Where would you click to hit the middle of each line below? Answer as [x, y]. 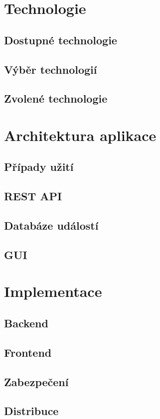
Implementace [53, 291]
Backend [26, 323]
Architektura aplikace [80, 135]
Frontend [28, 352]
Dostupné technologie [61, 40]
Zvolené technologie [56, 98]
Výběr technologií [51, 69]
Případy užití [39, 167]
